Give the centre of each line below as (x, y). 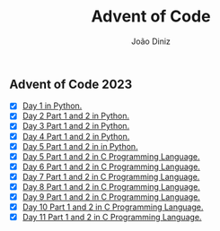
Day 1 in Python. (52, 106)
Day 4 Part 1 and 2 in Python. (76, 136)
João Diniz (151, 41)
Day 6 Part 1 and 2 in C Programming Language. (111, 167)
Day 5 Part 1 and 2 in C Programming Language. (111, 156)
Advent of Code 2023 (71, 84)
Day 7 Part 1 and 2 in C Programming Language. (111, 176)
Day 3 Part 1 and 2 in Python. (76, 126)
